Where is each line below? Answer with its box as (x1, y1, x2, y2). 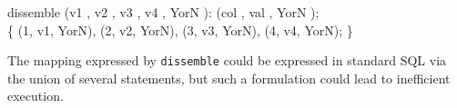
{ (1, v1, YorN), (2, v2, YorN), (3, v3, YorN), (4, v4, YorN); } (7, 20, 353, 39)
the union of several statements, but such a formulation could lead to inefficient (7, 68, 451, 87)
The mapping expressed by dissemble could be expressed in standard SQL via (7, 51, 447, 70)
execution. (7, 86, 64, 105)
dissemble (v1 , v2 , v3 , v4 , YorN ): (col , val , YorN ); (7, 3, 320, 21)
